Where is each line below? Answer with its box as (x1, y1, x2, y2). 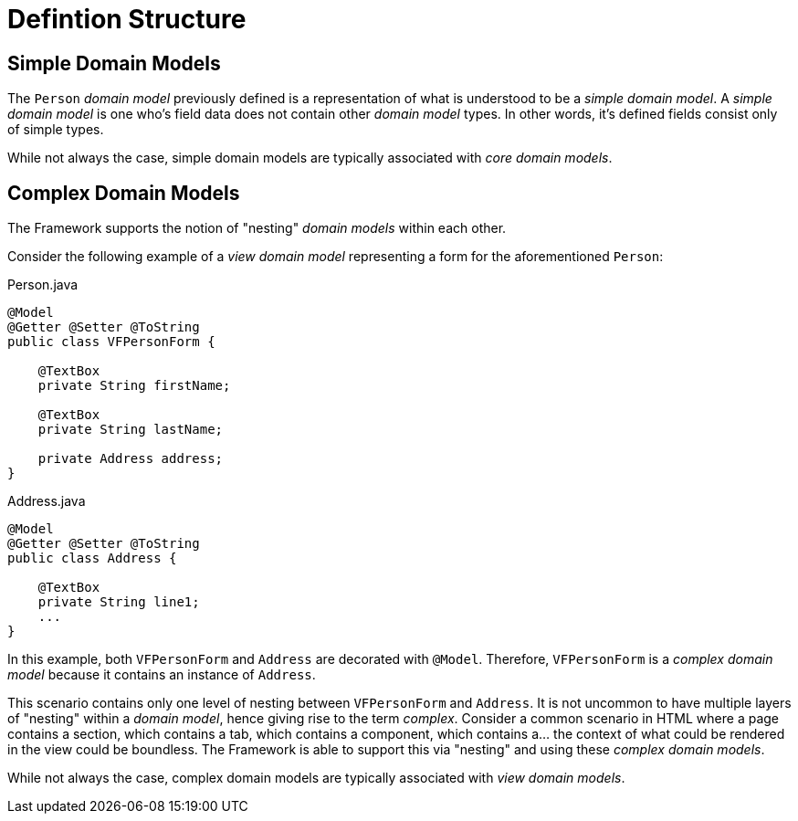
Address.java (7, 493, 86, 510)
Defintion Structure (7, 4, 247, 35)
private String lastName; (37, 422, 224, 437)
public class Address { (7, 551, 177, 566)
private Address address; (37, 451, 224, 467)
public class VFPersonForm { (7, 334, 215, 350)
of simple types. (7, 121, 104, 138)
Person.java (7, 277, 79, 293)
